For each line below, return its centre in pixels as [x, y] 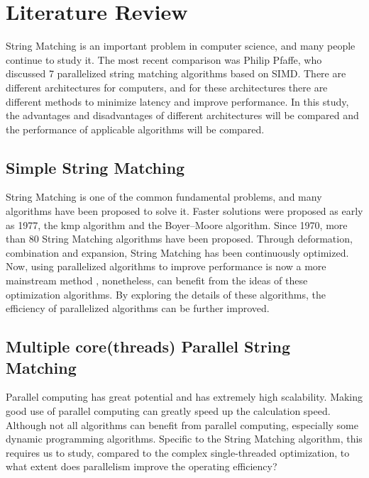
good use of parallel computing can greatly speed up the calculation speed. [168, 411]
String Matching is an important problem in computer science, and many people [181, 46]
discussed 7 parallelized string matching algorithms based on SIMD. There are [176, 73]
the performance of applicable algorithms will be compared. [135, 129]
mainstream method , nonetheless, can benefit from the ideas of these [157, 280]
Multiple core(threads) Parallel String [148, 346]
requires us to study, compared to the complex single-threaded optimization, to [178, 452]
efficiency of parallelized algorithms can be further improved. [138, 308]
